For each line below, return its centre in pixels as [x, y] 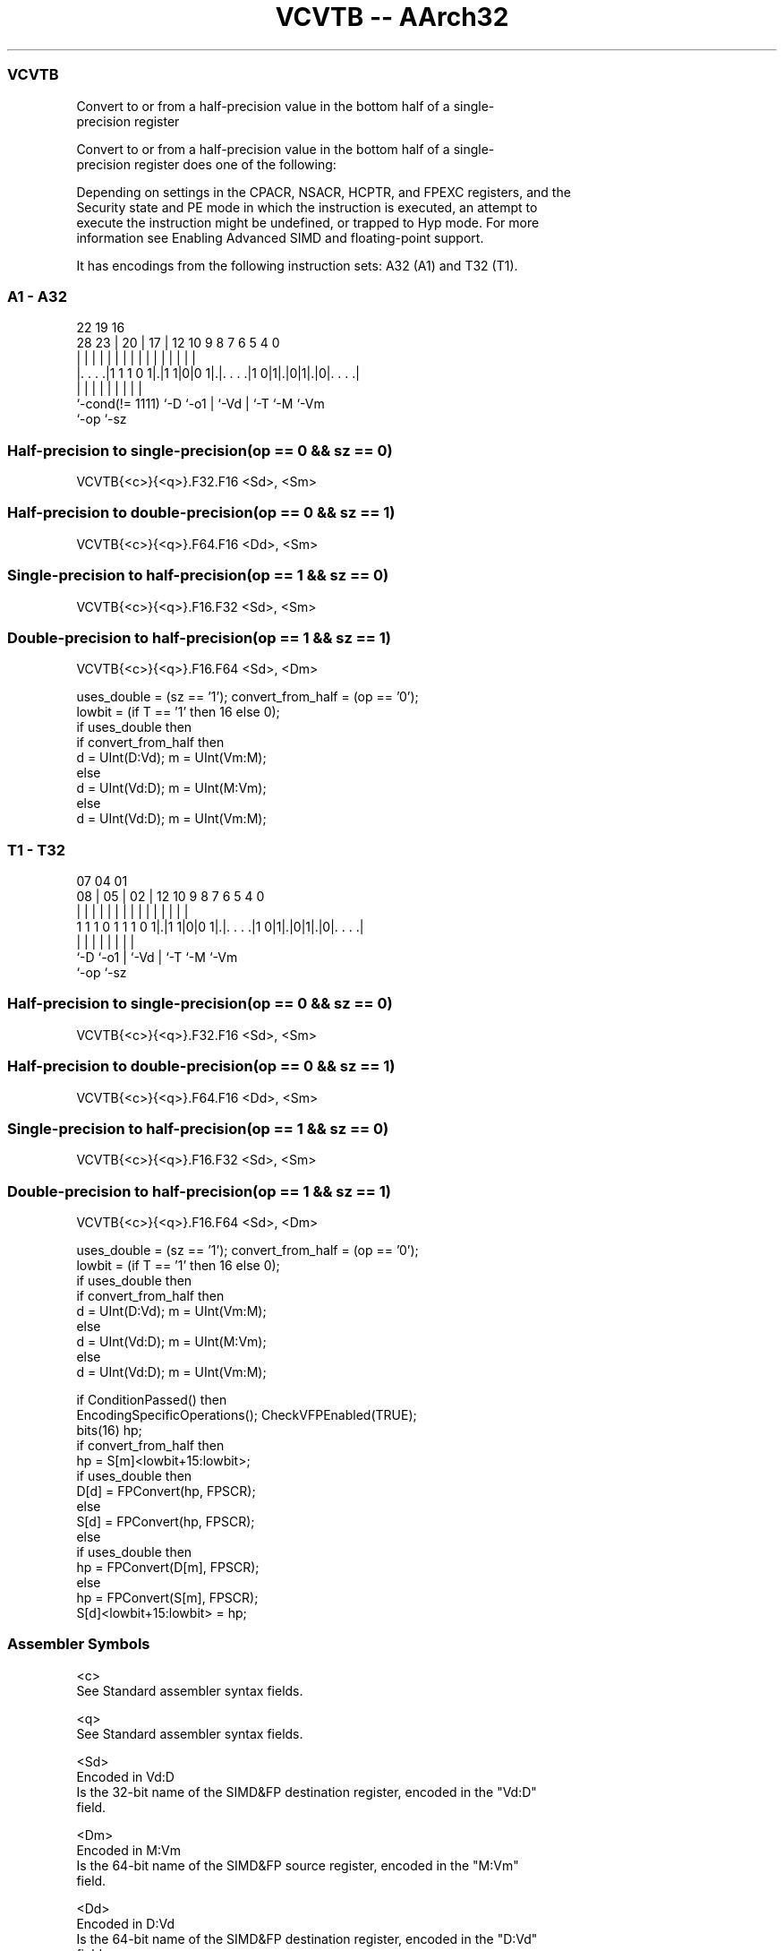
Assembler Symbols [79, 1644]
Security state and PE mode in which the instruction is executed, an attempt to [307, 207]
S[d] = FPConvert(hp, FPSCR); [166, 1521]
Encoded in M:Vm [128, 1850]
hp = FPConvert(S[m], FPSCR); [167, 1598]
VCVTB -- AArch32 [392, 17]
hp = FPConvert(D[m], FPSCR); [168, 1567]
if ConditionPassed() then [152, 1400]
